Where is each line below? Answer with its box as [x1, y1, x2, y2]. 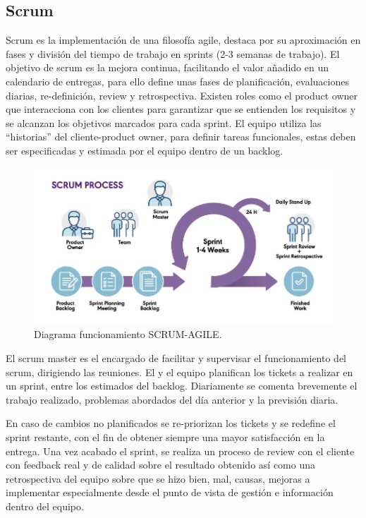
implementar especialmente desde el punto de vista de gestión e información [6, 485, 334, 500]
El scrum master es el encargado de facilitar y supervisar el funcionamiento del [6, 351, 347, 366]
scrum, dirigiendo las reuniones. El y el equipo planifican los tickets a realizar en [6, 364, 353, 379]
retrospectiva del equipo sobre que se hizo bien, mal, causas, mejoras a [6, 471, 310, 486]
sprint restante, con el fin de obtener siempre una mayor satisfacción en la [6, 430, 325, 445]
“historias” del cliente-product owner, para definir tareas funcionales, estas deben [6, 129, 356, 144]
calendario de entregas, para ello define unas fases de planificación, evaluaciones [6, 73, 349, 88]
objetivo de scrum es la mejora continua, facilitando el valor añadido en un [6, 60, 329, 75]
